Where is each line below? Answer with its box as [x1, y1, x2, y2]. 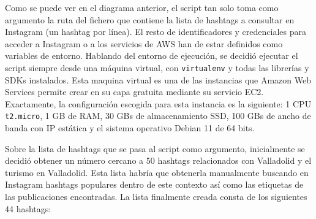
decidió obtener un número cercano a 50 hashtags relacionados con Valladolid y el [5, 154, 312, 167]
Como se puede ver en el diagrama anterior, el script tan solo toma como [5, 1, 279, 13]
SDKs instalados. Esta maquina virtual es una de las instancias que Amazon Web [5, 73, 311, 86]
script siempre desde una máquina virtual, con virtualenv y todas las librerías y [5, 61, 309, 74]
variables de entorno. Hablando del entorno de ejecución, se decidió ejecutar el [5, 49, 298, 62]
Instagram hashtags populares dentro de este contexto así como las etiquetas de [5, 178, 304, 191]
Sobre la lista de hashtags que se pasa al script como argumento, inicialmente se [5, 142, 305, 155]
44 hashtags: [5, 202, 51, 215]
